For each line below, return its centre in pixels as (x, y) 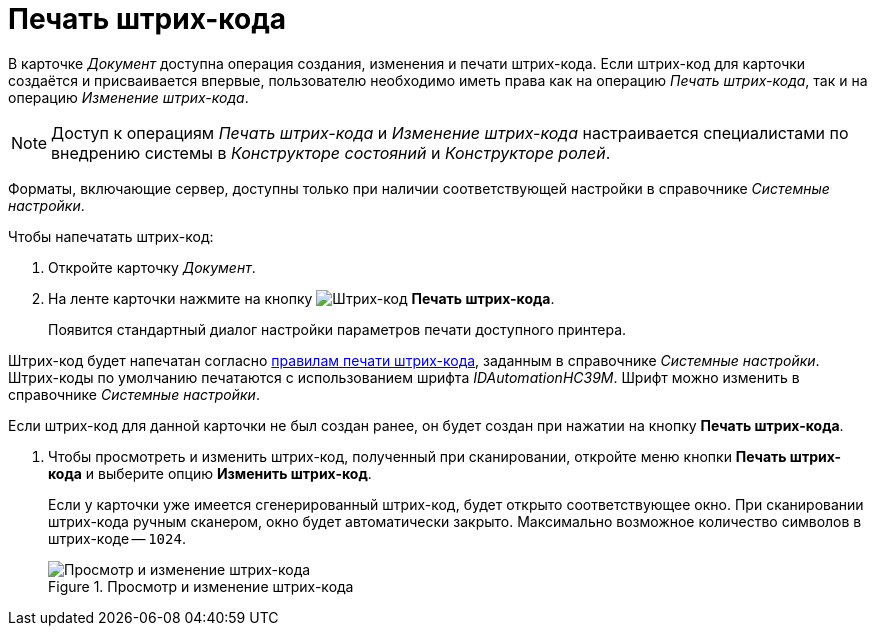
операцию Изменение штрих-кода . (128, 97)
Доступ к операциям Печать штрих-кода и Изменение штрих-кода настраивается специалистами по (450, 132)
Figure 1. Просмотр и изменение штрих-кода (201, 586)
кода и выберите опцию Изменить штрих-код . (210, 473)
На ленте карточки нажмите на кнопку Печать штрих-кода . (301, 298)
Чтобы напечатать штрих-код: (111, 236)
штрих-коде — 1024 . (117, 538)
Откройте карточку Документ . (152, 267)
